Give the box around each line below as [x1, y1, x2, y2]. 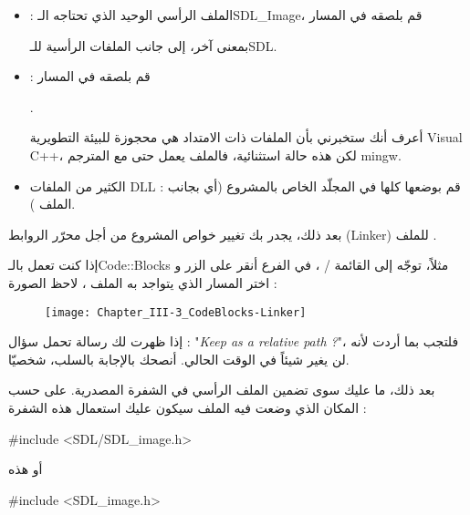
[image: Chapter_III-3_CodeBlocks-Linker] [45, 305, 307, 319]
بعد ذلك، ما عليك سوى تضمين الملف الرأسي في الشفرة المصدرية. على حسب [8, 380, 435, 399]
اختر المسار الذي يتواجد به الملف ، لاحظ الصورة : [8, 273, 277, 292]
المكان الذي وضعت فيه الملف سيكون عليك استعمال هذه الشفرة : [8, 397, 367, 417]
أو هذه [8, 459, 43, 479]
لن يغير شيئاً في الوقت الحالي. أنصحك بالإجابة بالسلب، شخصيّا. [8, 349, 350, 368]
